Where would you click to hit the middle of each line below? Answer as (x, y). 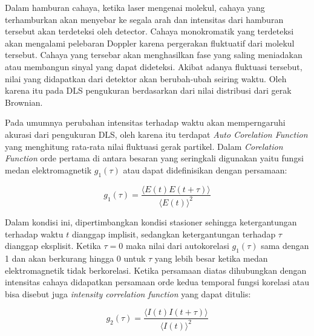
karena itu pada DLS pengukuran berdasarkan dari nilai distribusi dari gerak (148, 90)
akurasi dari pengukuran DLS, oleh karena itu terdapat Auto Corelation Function (156, 134)
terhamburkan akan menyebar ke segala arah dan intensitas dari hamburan (144, 19)
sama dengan (285, 246)
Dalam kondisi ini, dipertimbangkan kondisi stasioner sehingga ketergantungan (151, 221)
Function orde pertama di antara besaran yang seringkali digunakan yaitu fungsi (154, 158)
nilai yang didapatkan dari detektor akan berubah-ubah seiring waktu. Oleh (146, 78)
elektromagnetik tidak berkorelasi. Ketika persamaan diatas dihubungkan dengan (156, 270)
